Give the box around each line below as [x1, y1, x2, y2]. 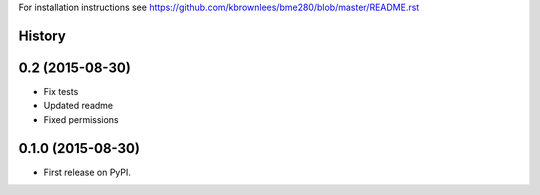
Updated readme [43, 100, 114, 112]
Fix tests [43, 85, 79, 97]
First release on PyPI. [43, 166, 132, 178]
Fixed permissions [43, 113, 119, 125]
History [18, 27, 67, 44]
